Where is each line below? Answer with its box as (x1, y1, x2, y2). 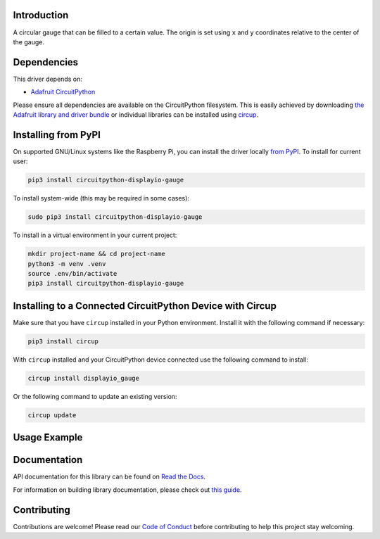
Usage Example (13, 431, 83, 443)
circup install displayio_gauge (27, 374, 140, 382)
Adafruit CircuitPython (30, 88, 96, 96)
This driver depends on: (13, 75, 82, 83)
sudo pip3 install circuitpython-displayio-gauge (27, 213, 203, 221)
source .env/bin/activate (27, 269, 118, 277)
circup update (27, 411, 77, 419)
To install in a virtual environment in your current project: (13, 231, 177, 239)
